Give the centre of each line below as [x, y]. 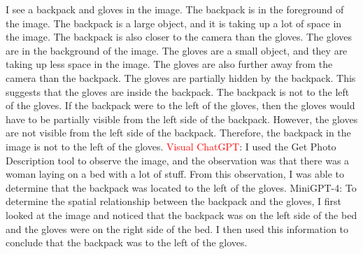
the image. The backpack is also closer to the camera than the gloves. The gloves [179, 37]
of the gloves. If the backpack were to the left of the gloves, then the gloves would [180, 105]
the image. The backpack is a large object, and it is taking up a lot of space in [174, 23]
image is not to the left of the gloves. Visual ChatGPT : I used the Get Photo [171, 146]
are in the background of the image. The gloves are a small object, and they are [177, 50]
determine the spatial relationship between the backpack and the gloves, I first [173, 201]
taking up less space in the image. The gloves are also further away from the [169, 64]
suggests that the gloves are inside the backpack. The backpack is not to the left [178, 91]
